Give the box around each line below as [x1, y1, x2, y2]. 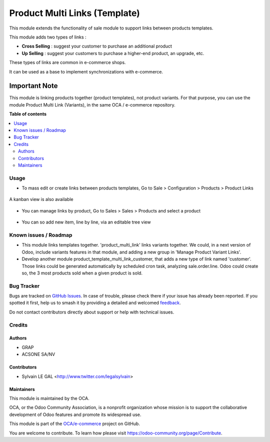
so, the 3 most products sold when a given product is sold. [21, 270, 142, 276]
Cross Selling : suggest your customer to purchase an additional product [21, 43, 172, 49]
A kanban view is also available [9, 196, 73, 202]
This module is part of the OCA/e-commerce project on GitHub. [9, 420, 140, 427]
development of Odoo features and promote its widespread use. [9, 411, 141, 417]
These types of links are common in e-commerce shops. [9, 59, 126, 65]
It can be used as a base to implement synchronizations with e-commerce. [9, 68, 163, 74]
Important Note [9, 81, 58, 90]
